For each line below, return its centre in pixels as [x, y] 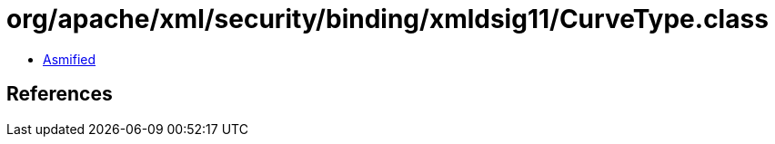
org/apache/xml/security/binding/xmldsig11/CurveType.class [387, 19]
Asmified [70, 59]
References [60, 94]
